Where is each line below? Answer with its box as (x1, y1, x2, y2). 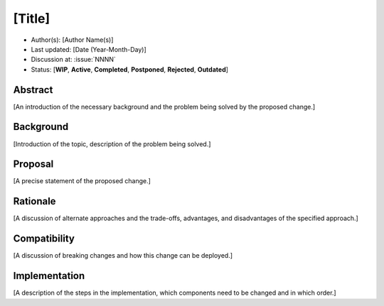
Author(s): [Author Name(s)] (31, 35, 114, 44)
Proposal (13, 158, 54, 170)
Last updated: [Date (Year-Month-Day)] (31, 45, 147, 53)
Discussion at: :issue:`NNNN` (31, 55, 117, 64)
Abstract (13, 84, 53, 96)
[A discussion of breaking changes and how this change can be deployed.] (13, 251, 233, 260)
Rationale (13, 195, 56, 207)
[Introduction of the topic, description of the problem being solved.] (13, 139, 211, 148)
